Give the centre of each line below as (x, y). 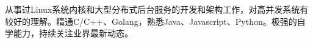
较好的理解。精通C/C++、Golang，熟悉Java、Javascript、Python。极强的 (151, 21)
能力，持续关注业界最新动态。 (73, 33)
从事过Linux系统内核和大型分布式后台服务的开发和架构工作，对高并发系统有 (157, 9)
